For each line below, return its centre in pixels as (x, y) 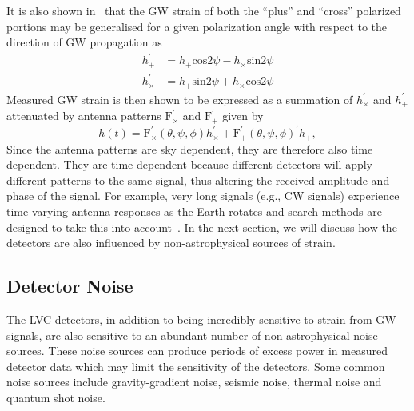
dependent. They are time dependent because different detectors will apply (189, 164)
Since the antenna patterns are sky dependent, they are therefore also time (190, 148)
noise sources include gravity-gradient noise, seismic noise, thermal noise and (194, 382)
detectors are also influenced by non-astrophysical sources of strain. (171, 243)
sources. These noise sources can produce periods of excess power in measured (197, 351)
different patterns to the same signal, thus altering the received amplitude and (198, 180)
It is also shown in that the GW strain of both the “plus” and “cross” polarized (204, 10)
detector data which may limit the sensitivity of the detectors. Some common (196, 366)
